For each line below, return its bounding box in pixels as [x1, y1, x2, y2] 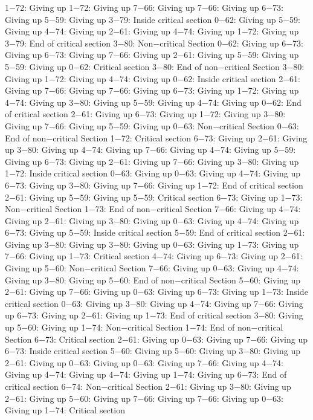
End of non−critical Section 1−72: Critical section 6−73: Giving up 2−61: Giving [5, 131, 308, 144]
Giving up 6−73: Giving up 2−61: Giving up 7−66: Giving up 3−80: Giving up [5, 155, 299, 167]
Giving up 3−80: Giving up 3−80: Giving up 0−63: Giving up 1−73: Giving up [5, 237, 299, 250]
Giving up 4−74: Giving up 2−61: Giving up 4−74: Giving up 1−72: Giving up [5, 25, 299, 37]
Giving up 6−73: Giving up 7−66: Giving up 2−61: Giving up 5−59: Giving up [5, 48, 299, 61]
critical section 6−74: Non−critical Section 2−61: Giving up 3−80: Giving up [5, 380, 291, 392]
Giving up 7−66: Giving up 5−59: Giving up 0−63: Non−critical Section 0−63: [5, 119, 299, 132]
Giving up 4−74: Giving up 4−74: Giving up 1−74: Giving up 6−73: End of [5, 368, 287, 381]
